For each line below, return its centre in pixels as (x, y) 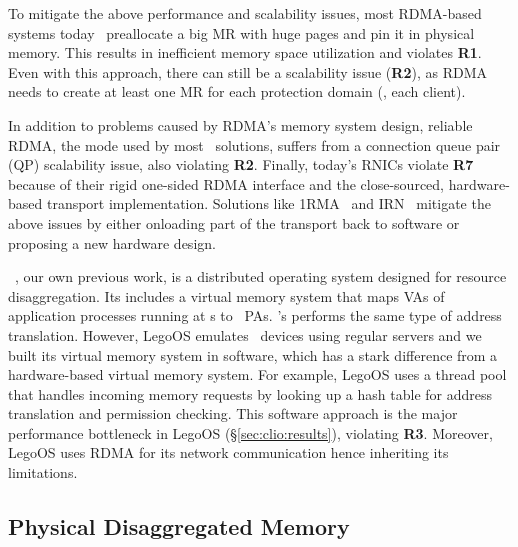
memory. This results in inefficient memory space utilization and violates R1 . (245, 52)
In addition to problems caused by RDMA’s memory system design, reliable (240, 124)
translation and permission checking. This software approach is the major (233, 413)
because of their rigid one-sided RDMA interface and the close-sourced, (226, 183)
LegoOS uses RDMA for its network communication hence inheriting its (228, 452)
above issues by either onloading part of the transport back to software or (234, 222)
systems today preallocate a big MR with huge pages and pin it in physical (241, 32)
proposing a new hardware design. (112, 242)
